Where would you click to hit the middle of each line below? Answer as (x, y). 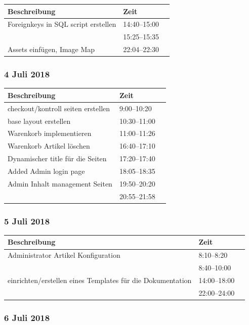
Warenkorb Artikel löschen (49, 146)
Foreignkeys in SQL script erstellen (62, 24)
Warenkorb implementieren (50, 133)
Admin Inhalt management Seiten (60, 183)
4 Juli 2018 (27, 74)
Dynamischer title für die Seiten (57, 158)
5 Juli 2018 (27, 221)
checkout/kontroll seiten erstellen (59, 108)
